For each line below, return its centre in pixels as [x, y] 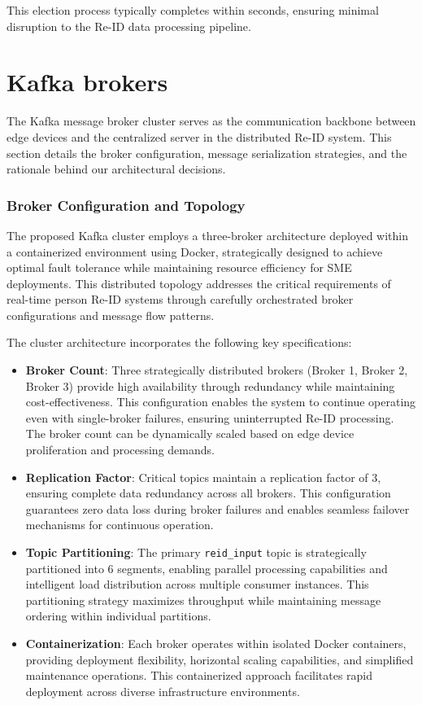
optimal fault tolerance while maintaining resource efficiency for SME [179, 267]
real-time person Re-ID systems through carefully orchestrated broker [180, 299]
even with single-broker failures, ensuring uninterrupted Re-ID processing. [210, 417]
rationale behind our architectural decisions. [116, 169]
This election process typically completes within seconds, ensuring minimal [193, 10]
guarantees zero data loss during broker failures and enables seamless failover [218, 508]
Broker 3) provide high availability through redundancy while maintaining [210, 385]
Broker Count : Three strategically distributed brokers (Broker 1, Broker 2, [217, 370]
